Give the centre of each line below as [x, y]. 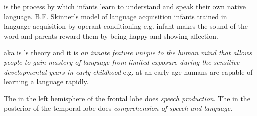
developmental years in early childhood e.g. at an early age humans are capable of [128, 72]
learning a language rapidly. [46, 82]
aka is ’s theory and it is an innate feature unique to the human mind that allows [128, 52]
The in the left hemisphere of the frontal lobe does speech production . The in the [127, 98]
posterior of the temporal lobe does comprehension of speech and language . [118, 108]
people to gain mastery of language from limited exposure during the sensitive [122, 62]
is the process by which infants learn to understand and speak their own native [125, 6]
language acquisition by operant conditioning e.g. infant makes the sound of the [126, 26]
